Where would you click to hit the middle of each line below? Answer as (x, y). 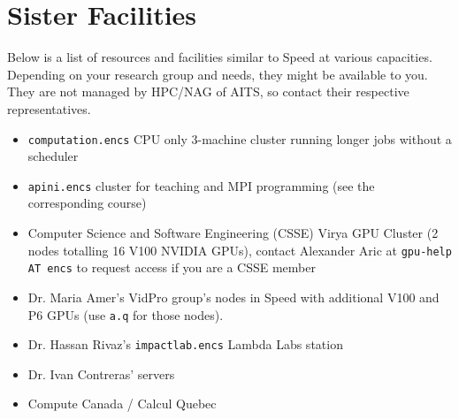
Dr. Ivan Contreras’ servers (101, 373)
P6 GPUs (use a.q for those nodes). (126, 314)
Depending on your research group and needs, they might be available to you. (218, 74)
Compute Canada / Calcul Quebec (122, 404)
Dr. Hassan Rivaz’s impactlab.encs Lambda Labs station (185, 344)
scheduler (53, 156)
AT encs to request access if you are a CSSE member (172, 267)
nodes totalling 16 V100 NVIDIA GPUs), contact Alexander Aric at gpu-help (240, 250)
